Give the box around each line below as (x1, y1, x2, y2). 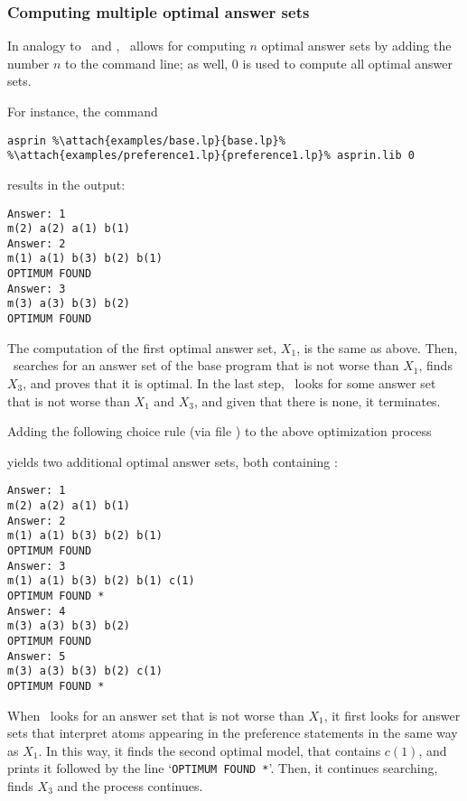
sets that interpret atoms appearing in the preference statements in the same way (7, 723, 458, 742)
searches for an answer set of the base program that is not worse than (13, 356, 399, 375)
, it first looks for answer (323, 705, 461, 724)
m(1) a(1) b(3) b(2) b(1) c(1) (7, 574, 195, 588)
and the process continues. (57, 776, 203, 795)
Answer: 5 (7, 649, 66, 663)
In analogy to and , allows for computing (7, 36, 246, 55)
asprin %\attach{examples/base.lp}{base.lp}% (7, 134, 285, 147)
